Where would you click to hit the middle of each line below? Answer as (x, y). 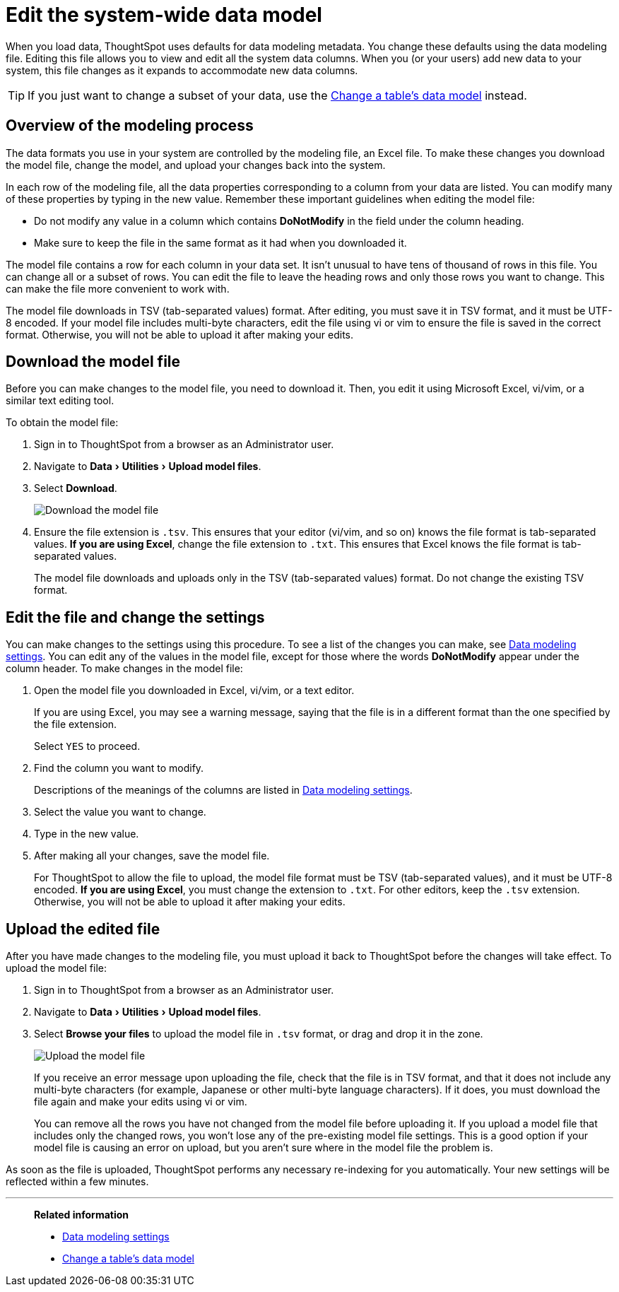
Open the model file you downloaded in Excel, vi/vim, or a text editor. (194, 691)
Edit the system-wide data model (164, 15)
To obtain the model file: (62, 423)
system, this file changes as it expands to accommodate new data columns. (182, 70)
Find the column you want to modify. (119, 768)
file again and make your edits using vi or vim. (141, 1102)
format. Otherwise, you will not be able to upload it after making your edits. (180, 334)
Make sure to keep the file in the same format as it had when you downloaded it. (220, 242)
